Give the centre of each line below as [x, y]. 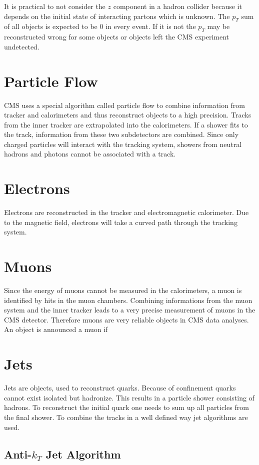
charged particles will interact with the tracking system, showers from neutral [123, 144]
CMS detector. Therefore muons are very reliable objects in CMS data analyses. [126, 319]
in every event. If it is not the [151, 26]
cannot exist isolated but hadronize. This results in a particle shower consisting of [129, 397]
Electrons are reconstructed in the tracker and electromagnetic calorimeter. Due [126, 212]
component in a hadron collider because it [177, 6]
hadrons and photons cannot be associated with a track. [90, 154]
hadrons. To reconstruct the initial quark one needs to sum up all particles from [126, 407]
